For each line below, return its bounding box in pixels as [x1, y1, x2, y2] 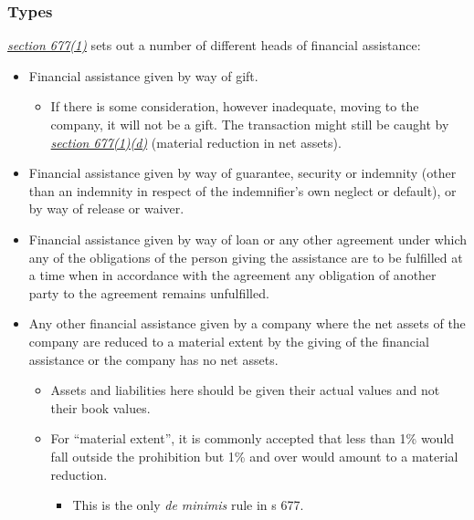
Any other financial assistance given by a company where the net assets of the [28, 314, 466, 333]
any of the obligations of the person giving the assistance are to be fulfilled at [28, 247, 463, 266]
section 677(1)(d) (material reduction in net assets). [50, 132, 342, 151]
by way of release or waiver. [28, 199, 184, 218]
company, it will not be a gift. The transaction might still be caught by [50, 115, 449, 133]
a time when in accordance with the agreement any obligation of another [28, 265, 437, 285]
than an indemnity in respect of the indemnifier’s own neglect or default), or [28, 181, 457, 200]
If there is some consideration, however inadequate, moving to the [50, 97, 419, 116]
